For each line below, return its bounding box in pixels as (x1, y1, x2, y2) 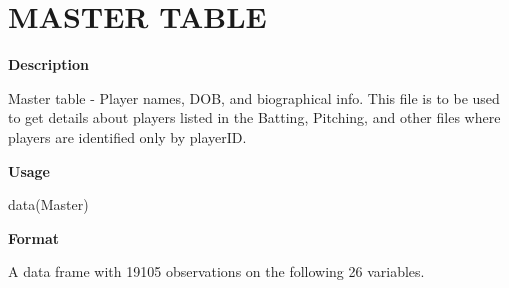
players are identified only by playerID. (8, 126, 247, 147)
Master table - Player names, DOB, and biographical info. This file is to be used (8, 87, 500, 108)
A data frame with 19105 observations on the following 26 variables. (8, 261, 425, 282)
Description (8, 54, 90, 75)
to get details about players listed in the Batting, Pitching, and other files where (8, 107, 501, 128)
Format (8, 227, 59, 248)
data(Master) (8, 194, 89, 215)
